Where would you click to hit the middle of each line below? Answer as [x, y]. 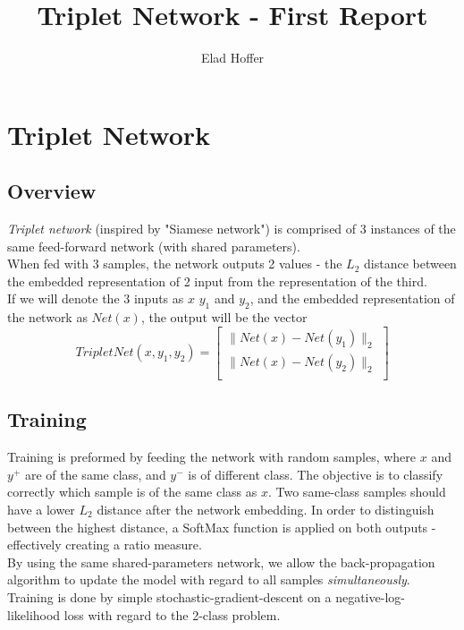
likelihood [34, 614]
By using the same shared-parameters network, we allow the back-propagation [221, 562]
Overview [52, 191]
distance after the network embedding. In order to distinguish [266, 509]
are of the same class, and [95, 474]
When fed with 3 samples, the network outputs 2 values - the [175, 264]
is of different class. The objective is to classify [316, 474]
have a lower [41, 509]
